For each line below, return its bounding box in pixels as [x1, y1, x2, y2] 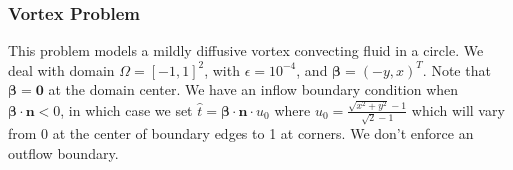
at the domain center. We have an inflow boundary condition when [48, 79, 459, 100]
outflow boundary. [8, 143, 119, 163]
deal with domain [8, 59, 115, 80]
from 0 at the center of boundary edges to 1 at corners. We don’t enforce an [8, 123, 474, 144]
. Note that [422, 59, 491, 80]
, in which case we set [60, 99, 193, 120]
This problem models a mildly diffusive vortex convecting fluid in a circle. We [8, 40, 484, 61]
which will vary [411, 99, 505, 120]
